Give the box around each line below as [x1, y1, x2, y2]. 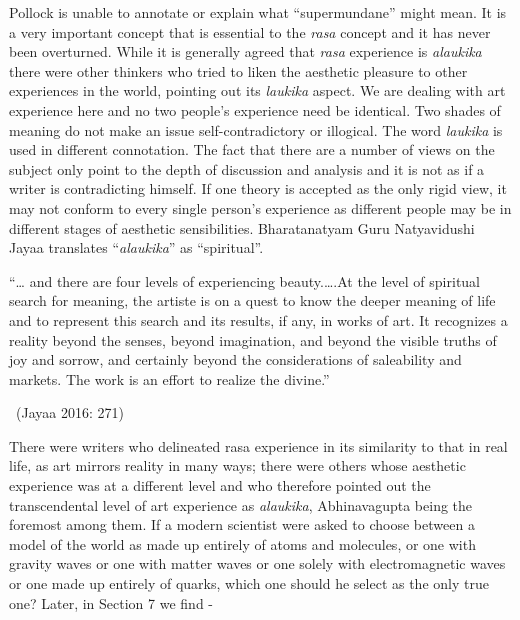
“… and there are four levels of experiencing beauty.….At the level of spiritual [9, 270, 481, 291]
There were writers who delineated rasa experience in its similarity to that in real [9, 435, 508, 456]
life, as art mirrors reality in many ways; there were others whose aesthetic [9, 455, 466, 476]
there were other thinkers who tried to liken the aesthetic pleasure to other [9, 60, 468, 81]
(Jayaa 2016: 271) [15, 402, 124, 423]
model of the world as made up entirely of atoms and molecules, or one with [9, 533, 476, 554]
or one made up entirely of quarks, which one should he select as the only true [9, 573, 489, 594]
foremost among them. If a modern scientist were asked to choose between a [9, 514, 475, 535]
